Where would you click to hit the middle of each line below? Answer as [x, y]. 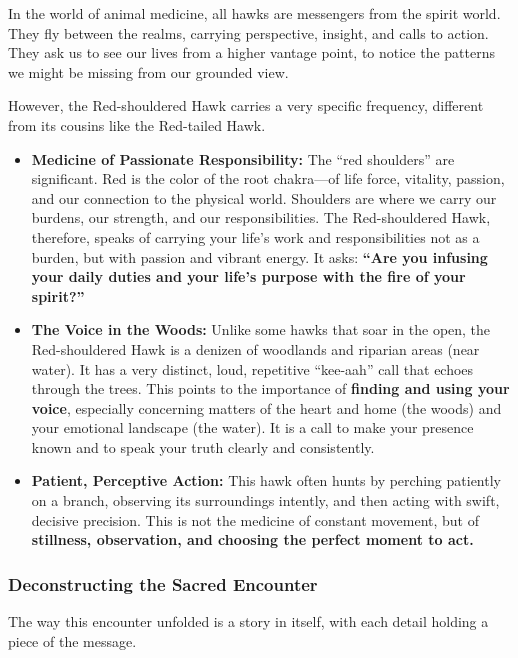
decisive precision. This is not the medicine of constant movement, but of [255, 519]
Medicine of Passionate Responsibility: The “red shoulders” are [243, 158]
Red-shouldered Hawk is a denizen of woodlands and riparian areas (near [255, 348]
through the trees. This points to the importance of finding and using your [270, 388]
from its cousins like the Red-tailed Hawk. [137, 124]
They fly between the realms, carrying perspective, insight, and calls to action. [248, 32]
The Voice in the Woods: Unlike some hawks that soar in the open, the [261, 329]
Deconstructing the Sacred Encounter [163, 583]
